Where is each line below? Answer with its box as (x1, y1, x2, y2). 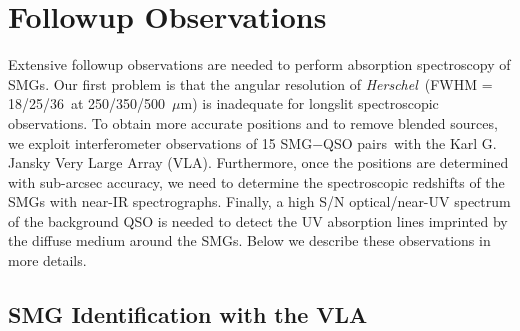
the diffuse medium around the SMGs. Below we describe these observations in (8, 230, 491, 251)
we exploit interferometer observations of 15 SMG (8, 132, 313, 153)
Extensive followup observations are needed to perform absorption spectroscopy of (8, 54, 511, 75)
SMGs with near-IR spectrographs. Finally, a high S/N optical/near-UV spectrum (8, 191, 511, 212)
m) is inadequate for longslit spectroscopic (180, 93, 439, 114)
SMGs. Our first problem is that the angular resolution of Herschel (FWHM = (8, 73, 493, 94)
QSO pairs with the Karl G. (323, 132, 497, 153)
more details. (8, 250, 87, 271)
